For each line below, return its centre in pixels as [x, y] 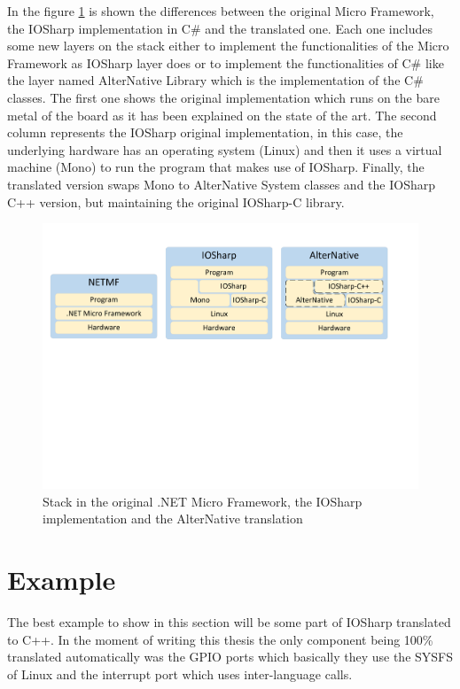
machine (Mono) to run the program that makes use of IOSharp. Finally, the [216, 167]
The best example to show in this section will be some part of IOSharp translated [229, 622]
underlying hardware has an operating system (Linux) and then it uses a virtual [225, 149]
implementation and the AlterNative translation [173, 519]
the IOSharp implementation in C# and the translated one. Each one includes [220, 28]
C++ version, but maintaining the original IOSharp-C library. [176, 201]
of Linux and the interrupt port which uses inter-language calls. [180, 674]
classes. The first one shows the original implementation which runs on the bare [223, 97]
